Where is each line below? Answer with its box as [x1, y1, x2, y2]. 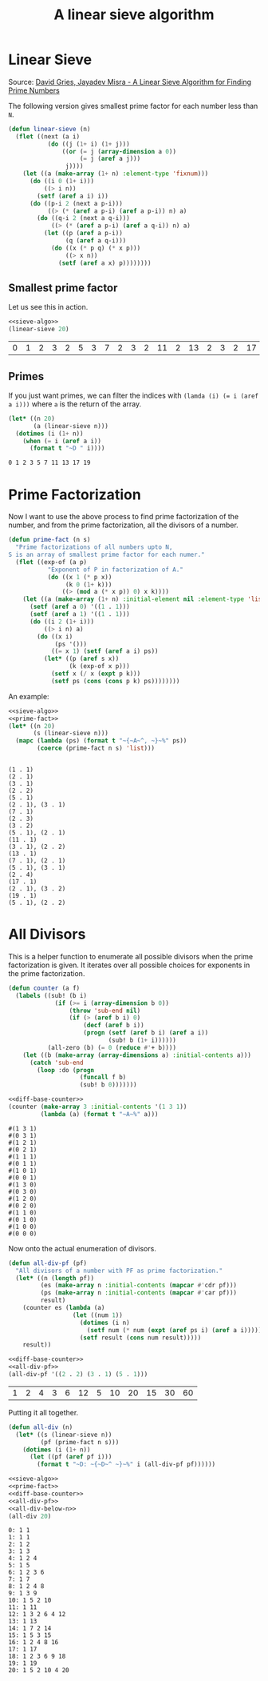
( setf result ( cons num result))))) [79, 1334, 202, 1342]
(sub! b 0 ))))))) [79, 1081, 137, 1089]
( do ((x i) [37, 632, 73, 641]
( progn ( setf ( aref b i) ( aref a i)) [83, 1029, 209, 1037]
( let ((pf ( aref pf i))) [29, 1453, 112, 1461]
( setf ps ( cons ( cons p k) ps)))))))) [50, 677, 180, 685]
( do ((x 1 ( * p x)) [47, 573, 112, 581]
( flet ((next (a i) [15, 132, 81, 141]
